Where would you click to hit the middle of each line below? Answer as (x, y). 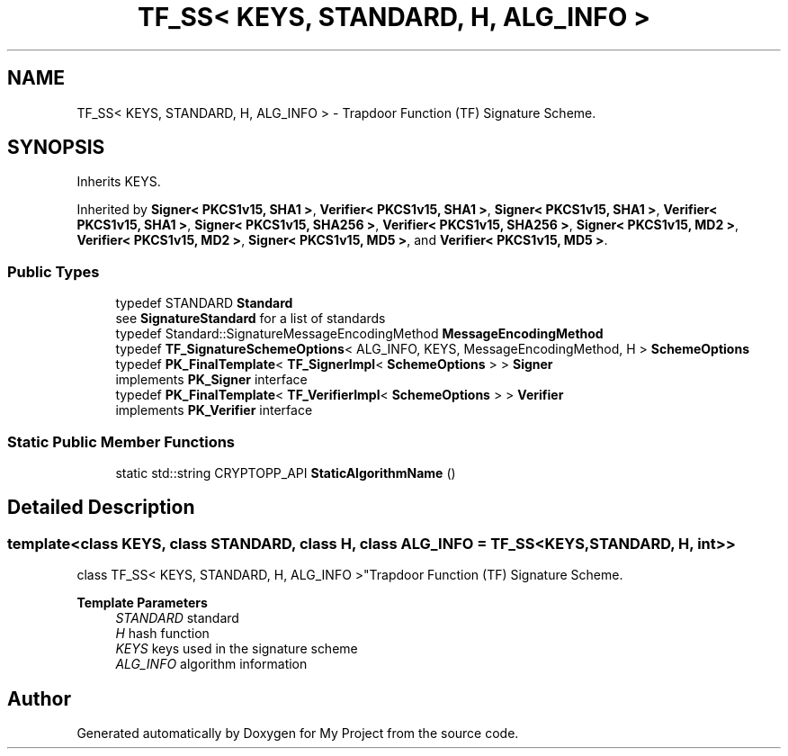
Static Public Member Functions (121, 441)
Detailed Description (101, 508)
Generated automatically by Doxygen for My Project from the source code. (298, 733)
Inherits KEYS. (119, 182)
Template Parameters (142, 603)
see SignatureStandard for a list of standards (251, 319)
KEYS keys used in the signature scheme (237, 649)
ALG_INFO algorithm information (211, 664)
